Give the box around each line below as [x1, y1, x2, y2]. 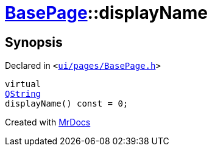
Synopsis [5, 34, 63, 50]
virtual [5, 79, 41, 90]
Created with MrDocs [5, 117, 91, 128]
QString [5, 89, 41, 99]
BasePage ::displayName [5, 2, 208, 23]
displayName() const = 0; [5, 99, 129, 109]
